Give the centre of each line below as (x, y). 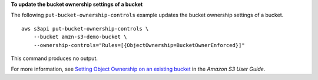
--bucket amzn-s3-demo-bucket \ (80, 37)
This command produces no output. (54, 58)
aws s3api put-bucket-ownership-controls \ (85, 29)
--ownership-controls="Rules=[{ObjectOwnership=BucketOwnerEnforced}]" (139, 45)
